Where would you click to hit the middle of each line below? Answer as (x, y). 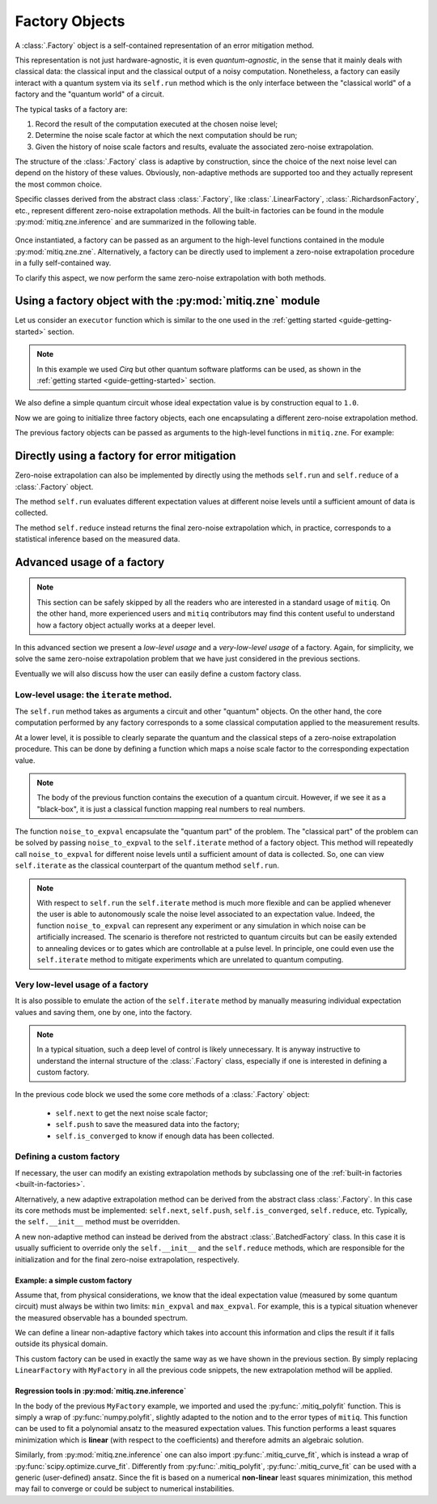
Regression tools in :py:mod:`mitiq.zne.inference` (101, 1391)
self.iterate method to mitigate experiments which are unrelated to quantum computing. (190, 960)
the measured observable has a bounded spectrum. (102, 1318)
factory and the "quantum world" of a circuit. (90, 94)
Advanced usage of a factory (90, 562)
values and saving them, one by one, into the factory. (104, 1012)
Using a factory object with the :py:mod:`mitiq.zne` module (168, 301)
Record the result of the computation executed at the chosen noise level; (157, 124)
